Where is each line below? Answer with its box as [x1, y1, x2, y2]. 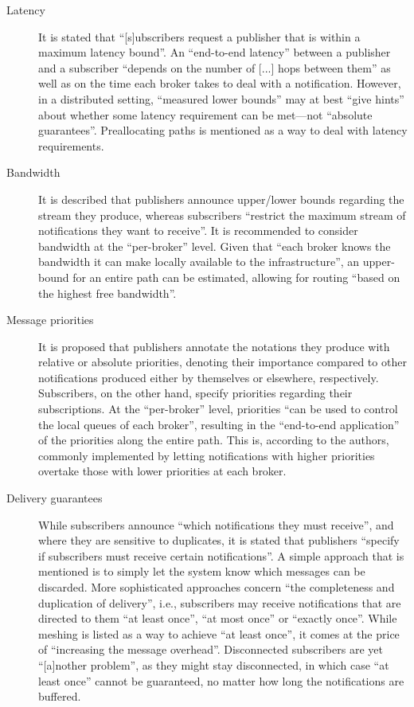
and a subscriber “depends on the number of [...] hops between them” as [38, 59, 391, 76]
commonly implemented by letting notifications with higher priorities [38, 447, 375, 463]
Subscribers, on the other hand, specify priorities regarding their [38, 385, 353, 401]
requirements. [38, 137, 104, 154]
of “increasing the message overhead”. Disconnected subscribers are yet [38, 641, 383, 658]
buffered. [38, 688, 81, 705]
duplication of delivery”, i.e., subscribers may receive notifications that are [38, 594, 401, 611]
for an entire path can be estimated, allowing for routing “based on [72, 268, 400, 285]
